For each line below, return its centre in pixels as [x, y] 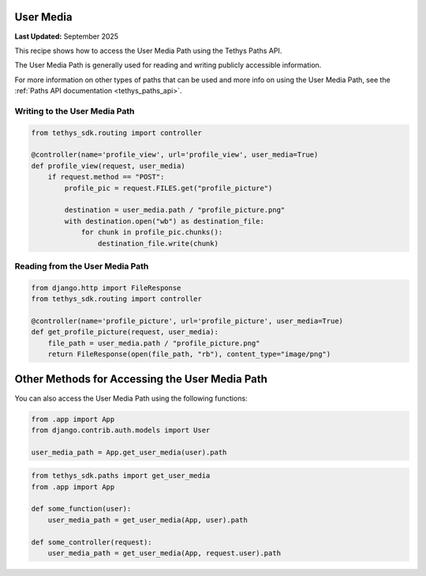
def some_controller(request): [92, 542]
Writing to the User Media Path [75, 111]
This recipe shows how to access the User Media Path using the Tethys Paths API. [148, 51]
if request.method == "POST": [106, 177]
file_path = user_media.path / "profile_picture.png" [154, 343]
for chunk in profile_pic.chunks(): [152, 232]
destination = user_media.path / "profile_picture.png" [175, 210]
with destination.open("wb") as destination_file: [164, 221]
